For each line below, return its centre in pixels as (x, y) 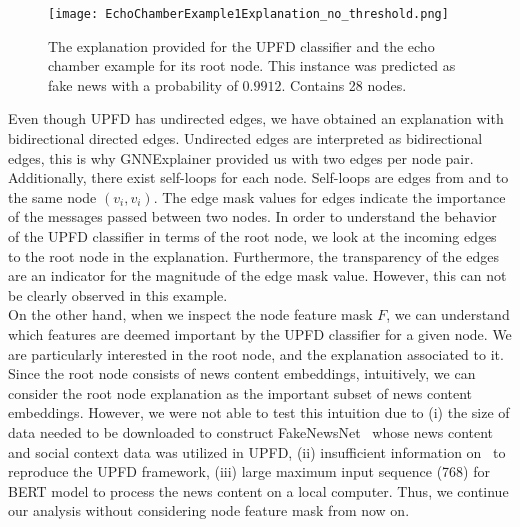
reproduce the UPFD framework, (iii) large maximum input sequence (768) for (249, 471)
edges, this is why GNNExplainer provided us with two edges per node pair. (241, 157)
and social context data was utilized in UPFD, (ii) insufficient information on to (257, 451)
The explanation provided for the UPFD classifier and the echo (241, 45)
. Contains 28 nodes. (344, 84)
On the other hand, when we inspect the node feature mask (190, 314)
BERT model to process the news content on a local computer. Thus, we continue (258, 490)
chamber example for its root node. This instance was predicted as (252, 65)
